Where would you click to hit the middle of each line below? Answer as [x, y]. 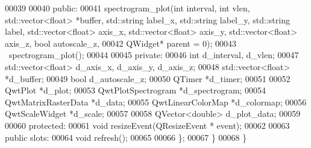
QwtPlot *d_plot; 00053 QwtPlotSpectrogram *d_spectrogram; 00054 [136, 90]
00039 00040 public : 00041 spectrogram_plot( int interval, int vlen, [127, 8]
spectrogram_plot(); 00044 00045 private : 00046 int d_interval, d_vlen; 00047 [154, 55]
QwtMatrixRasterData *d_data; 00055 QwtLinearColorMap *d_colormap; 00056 [156, 102]
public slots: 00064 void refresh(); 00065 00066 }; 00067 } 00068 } [126, 137]
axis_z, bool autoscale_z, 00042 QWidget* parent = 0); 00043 [121, 43]
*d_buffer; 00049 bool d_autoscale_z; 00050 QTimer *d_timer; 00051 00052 [148, 78]
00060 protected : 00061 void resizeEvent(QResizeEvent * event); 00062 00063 [147, 125]
